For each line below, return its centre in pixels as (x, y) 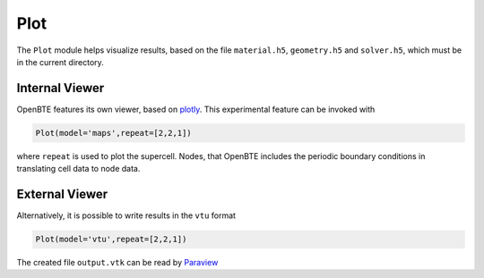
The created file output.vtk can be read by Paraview (117, 263)
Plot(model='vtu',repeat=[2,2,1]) (111, 240)
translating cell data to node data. (78, 169)
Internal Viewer (60, 88)
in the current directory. (60, 62)
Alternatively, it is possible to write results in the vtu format (126, 215)
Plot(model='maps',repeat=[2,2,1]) (113, 133)
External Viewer (62, 194)
